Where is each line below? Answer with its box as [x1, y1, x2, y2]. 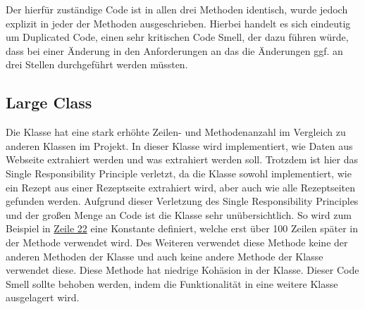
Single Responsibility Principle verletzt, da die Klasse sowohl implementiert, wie [6, 165, 352, 180]
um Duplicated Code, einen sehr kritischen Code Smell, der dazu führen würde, [6, 30, 349, 44]
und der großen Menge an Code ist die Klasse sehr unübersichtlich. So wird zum [6, 207, 352, 222]
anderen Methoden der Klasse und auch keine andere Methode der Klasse [6, 248, 323, 263]
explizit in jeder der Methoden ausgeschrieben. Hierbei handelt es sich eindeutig [6, 15, 351, 30]
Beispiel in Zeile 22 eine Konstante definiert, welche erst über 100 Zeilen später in [6, 221, 358, 236]
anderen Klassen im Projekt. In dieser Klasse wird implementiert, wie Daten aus [6, 138, 353, 153]
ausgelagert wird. [6, 290, 80, 305]
